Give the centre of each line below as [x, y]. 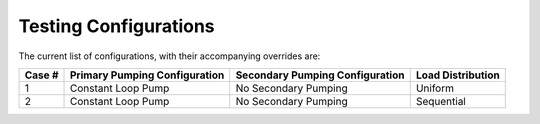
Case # [41, 75]
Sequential [441, 101]
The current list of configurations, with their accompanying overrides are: [169, 56]
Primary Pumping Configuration [147, 75]
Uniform [435, 88]
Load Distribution [457, 75]
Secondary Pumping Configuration [320, 75]
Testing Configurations [116, 26]
